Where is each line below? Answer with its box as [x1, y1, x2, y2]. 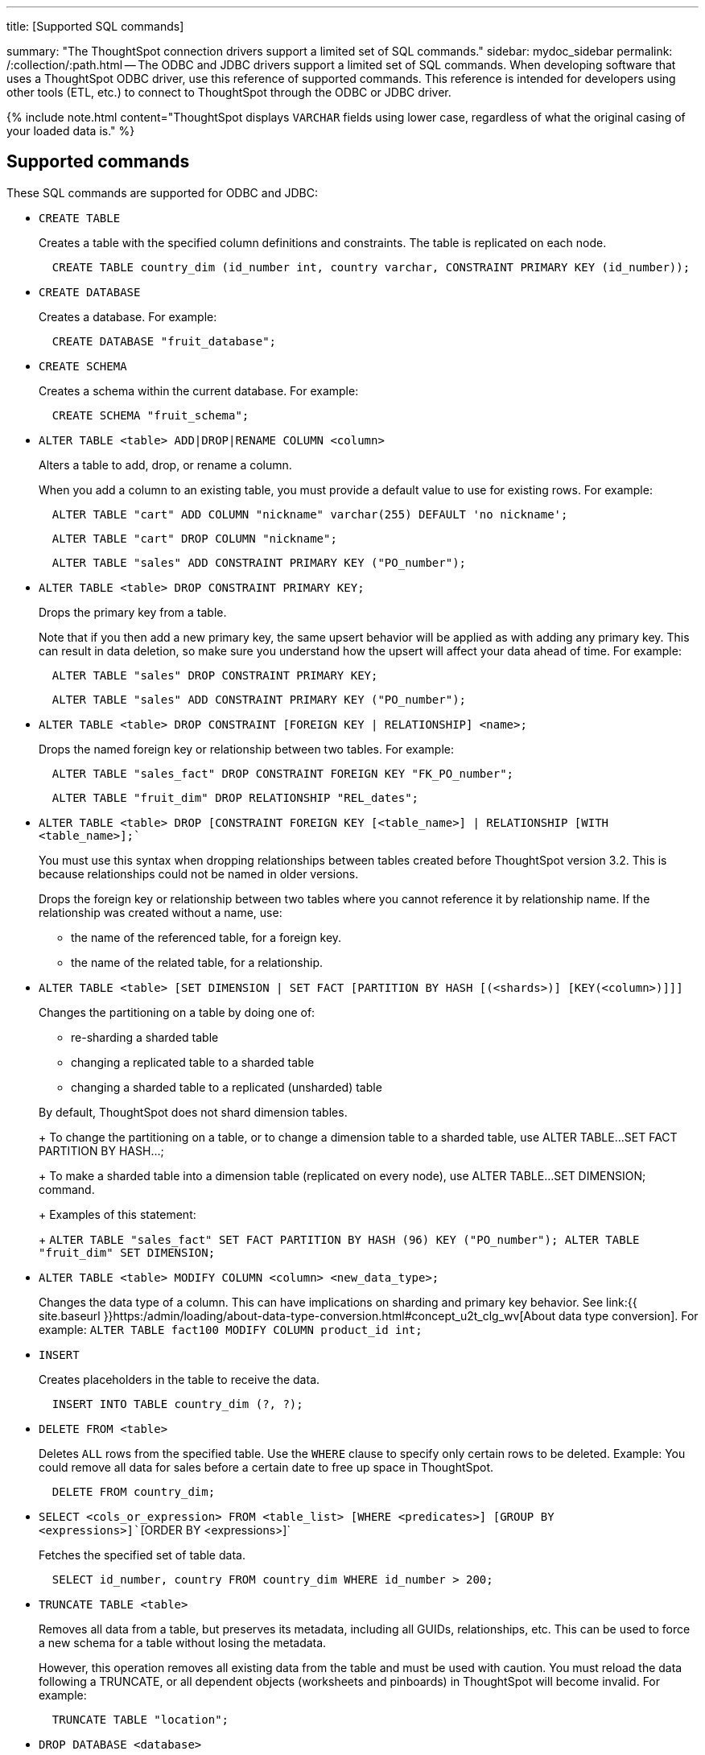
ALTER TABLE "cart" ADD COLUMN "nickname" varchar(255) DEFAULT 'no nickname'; [52, 507, 568, 521]
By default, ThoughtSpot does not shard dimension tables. [39, 1105, 348, 1119]
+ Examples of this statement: [39, 1207, 196, 1221]
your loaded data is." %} [6, 124, 135, 138]
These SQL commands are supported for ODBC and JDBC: [6, 185, 318, 200]
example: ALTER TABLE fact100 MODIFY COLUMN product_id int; [39, 1322, 423, 1336]
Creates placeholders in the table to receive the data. [39, 1372, 320, 1386]
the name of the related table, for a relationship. [71, 955, 324, 969]
